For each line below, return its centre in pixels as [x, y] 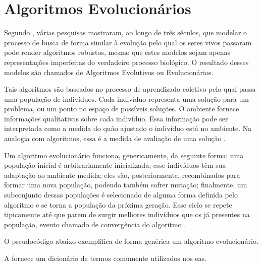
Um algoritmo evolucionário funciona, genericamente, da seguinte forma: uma [124, 155]
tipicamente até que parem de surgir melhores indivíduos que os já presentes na [127, 214]
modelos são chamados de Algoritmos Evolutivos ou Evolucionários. [109, 72]
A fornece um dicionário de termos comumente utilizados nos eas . [105, 258]
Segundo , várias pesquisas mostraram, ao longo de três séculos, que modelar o [126, 32]
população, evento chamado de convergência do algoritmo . [95, 224]
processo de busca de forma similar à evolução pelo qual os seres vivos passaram [128, 42]
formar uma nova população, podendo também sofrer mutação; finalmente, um [126, 185]
